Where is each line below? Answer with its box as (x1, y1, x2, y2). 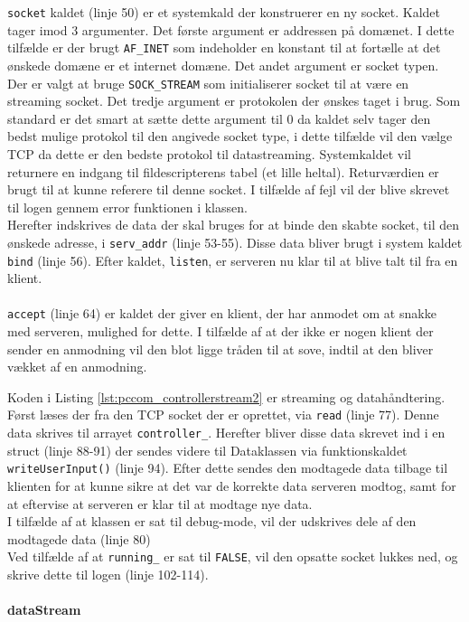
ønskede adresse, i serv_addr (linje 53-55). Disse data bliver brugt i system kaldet (7, 232, 463, 251)
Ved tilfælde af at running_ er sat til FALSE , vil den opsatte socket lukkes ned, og (7, 547, 458, 566)
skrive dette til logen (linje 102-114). (7, 565, 209, 584)
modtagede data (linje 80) (7, 529, 151, 548)
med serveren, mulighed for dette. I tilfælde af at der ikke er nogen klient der (7, 322, 434, 341)
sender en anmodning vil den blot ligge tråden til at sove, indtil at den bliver (7, 339, 434, 358)
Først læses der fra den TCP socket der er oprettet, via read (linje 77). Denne (7, 405, 439, 424)
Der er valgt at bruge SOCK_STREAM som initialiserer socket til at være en (7, 73, 409, 92)
